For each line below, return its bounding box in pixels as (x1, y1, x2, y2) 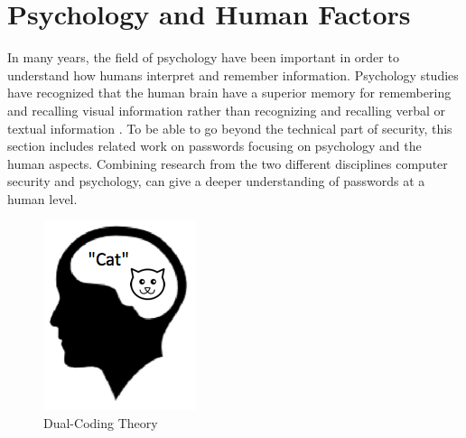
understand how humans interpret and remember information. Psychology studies (7, 65, 459, 84)
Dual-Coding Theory (43, 414, 158, 433)
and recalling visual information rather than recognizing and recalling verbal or (7, 100, 446, 119)
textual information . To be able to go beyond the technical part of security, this (7, 118, 452, 137)
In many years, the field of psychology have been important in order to (7, 48, 399, 67)
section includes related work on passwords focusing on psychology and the (7, 136, 422, 155)
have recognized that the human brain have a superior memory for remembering (7, 83, 452, 102)
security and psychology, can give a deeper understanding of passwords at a (7, 172, 425, 191)
